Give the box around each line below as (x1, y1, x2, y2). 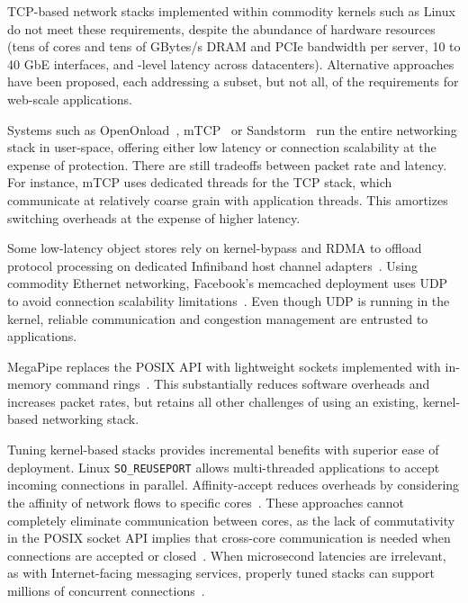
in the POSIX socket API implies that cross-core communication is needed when (7, 528, 451, 547)
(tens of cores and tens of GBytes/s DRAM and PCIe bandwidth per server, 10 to (7, 37, 461, 56)
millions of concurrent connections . (7, 580, 205, 599)
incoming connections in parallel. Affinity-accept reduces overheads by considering (7, 475, 460, 494)
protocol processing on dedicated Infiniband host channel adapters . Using (7, 256, 418, 274)
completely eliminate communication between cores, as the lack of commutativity (7, 510, 455, 529)
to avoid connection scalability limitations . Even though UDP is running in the (7, 291, 450, 310)
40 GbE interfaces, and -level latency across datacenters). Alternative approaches (7, 54, 454, 73)
